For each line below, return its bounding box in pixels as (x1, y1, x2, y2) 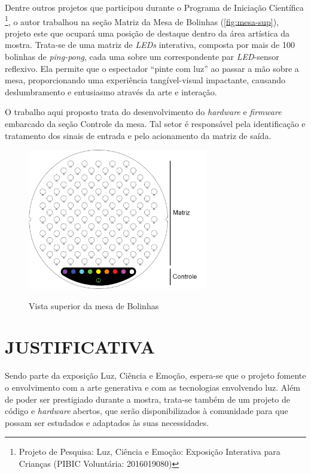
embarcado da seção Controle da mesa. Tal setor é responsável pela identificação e (5, 117, 306, 129)
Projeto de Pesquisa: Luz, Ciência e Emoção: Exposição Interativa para (19, 445, 280, 458)
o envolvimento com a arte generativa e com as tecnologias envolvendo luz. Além (5, 381, 301, 393)
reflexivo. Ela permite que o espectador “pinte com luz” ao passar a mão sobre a (5, 62, 299, 74)
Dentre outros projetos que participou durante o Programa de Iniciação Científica (5, 1, 304, 13)
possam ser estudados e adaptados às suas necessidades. (5, 416, 209, 428)
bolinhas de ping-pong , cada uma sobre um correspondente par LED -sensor (5, 50, 279, 63)
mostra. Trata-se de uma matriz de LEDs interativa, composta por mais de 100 (5, 38, 295, 51)
